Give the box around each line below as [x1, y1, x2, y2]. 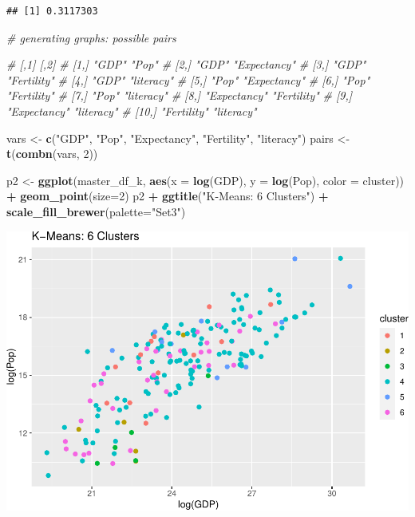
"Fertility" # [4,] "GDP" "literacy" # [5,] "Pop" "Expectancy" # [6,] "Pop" [6, 71, 370, 88]
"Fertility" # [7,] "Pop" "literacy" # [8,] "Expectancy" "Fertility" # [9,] [6, 87, 353, 104]
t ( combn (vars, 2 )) [6, 145, 98, 162]
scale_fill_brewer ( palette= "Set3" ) [6, 203, 186, 219]
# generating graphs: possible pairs [6, 29, 176, 45]
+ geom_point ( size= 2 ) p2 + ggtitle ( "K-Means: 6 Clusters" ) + [6, 187, 329, 204]
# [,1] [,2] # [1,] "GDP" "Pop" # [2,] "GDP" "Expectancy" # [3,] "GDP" [6, 56, 366, 73]
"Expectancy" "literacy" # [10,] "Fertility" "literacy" [6, 102, 257, 119]
